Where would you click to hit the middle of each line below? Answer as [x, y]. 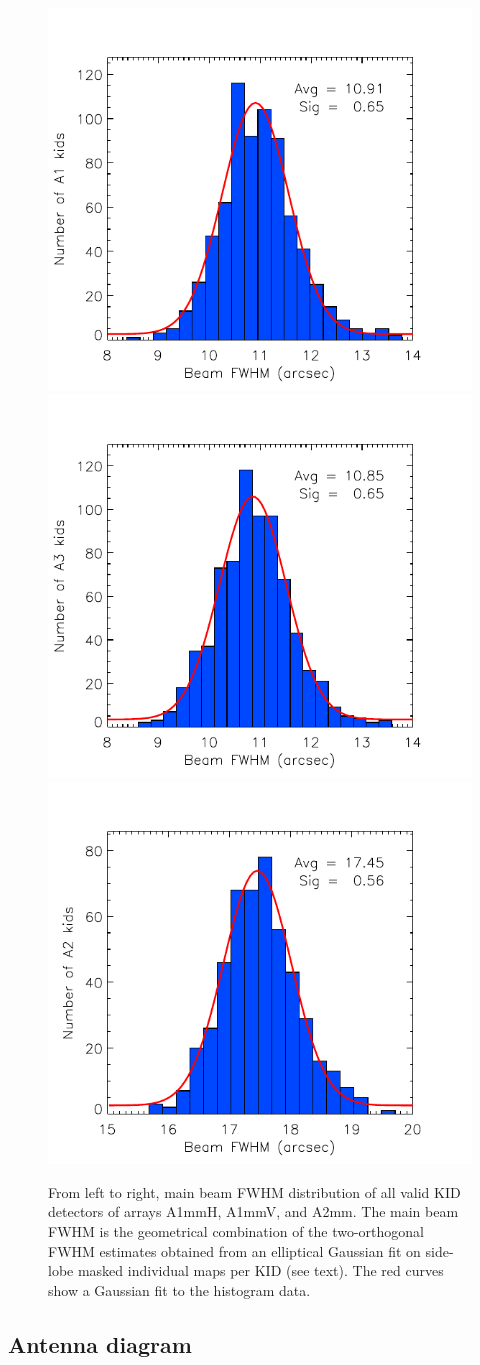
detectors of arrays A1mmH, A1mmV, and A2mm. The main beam [253, 1211]
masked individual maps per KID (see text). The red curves [260, 1270]
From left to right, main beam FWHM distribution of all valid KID [254, 1191]
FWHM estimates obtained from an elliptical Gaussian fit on [234, 1250]
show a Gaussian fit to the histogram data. [179, 1289]
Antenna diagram [100, 1343]
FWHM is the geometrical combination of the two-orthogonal [236, 1230]
